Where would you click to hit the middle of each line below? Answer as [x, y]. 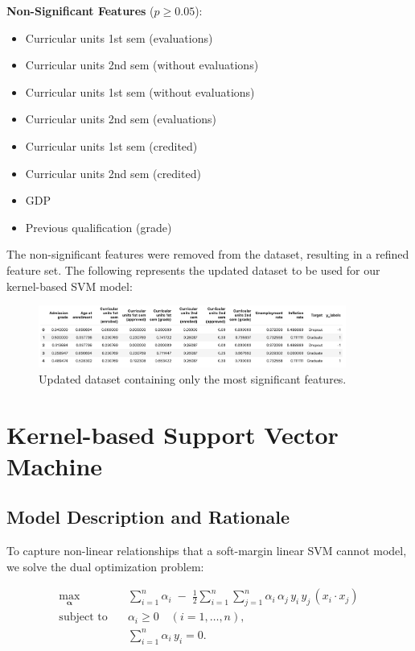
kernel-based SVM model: [70, 286]
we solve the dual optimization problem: [105, 566]
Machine [55, 465]
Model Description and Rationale [148, 517]
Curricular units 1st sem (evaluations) [119, 37]
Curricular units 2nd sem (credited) [113, 173]
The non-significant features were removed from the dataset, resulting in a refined [208, 254]
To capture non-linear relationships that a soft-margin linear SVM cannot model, [207, 551]
